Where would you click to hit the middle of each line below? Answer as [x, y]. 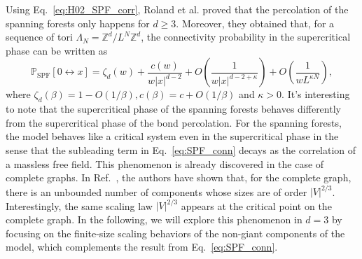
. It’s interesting [316, 94]
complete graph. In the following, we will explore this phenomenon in [154, 219]
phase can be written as [57, 50]
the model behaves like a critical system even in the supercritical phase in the [172, 136]
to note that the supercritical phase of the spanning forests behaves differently [173, 109]
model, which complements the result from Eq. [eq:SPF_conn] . [142, 247]
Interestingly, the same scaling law [79, 205]
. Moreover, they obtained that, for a [255, 23]
